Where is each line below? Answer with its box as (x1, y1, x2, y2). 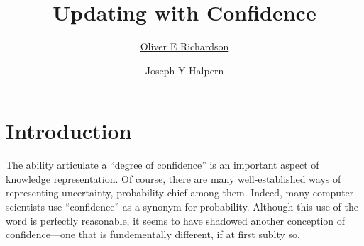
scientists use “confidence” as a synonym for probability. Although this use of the (6, 199, 358, 214)
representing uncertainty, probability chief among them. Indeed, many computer (6, 185, 354, 200)
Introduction (6, 116, 132, 145)
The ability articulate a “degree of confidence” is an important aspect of (6, 157, 319, 172)
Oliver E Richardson (140, 39, 229, 54)
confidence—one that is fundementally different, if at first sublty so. (6, 227, 300, 242)
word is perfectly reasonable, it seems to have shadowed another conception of (6, 213, 346, 228)
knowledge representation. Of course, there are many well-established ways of (6, 171, 341, 186)
